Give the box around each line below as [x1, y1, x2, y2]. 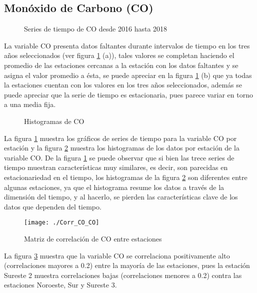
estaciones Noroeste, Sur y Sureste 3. [4, 279, 117, 290]
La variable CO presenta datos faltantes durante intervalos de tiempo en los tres [4, 40, 250, 50]
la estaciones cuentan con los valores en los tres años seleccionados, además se [4, 79, 242, 90]
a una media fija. [4, 99, 56, 109]
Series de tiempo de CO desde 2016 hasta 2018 [24, 23, 167, 34]
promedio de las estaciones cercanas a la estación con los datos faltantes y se [4, 59, 238, 70]
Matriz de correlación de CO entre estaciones [24, 233, 162, 243]
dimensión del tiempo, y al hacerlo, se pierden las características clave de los [4, 191, 238, 202]
